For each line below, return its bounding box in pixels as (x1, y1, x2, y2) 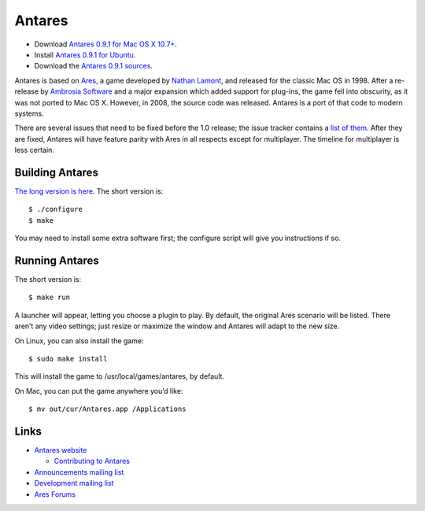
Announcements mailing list (34, 467, 124, 476)
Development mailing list (34, 479, 114, 488)
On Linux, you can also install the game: (14, 335, 144, 346)
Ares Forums (34, 489, 76, 499)
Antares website (34, 446, 87, 455)
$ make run (28, 293, 71, 302)
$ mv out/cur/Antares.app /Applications (28, 405, 187, 413)
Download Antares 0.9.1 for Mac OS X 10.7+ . (34, 39, 177, 49)
